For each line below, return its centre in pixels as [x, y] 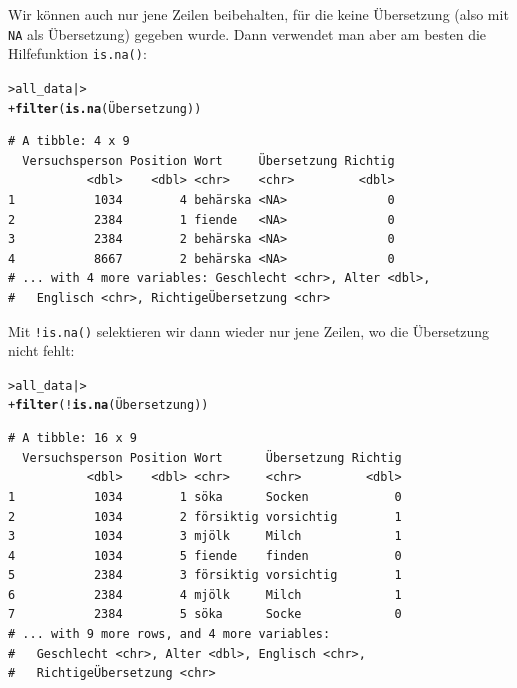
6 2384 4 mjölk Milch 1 [205, 594]
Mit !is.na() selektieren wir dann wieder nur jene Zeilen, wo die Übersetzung [249, 330]
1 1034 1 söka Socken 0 [205, 496]
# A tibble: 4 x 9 [69, 141]
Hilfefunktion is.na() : [77, 53]
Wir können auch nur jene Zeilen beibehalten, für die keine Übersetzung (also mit [258, 14]
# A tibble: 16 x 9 [72, 438]
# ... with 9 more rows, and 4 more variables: [169, 634]
